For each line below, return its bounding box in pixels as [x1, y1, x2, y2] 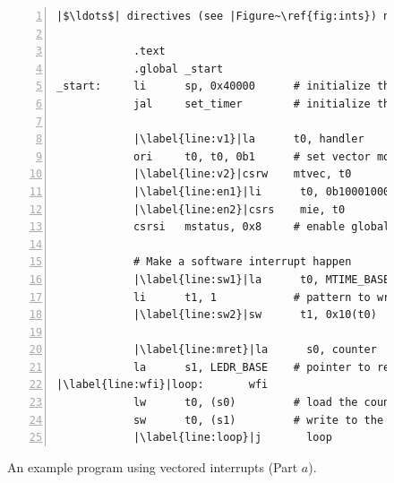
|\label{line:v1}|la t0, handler [133, 133, 364, 146]
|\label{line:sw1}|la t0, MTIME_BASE [133, 272, 390, 286]
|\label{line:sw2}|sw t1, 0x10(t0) [133, 308, 377, 322]
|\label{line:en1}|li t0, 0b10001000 [133, 185, 390, 198]
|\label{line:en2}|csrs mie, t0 [133, 203, 346, 216]
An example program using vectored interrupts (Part [7, 457, 298, 476]
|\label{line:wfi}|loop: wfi [56, 378, 269, 392]
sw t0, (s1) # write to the [133, 413, 384, 427]
